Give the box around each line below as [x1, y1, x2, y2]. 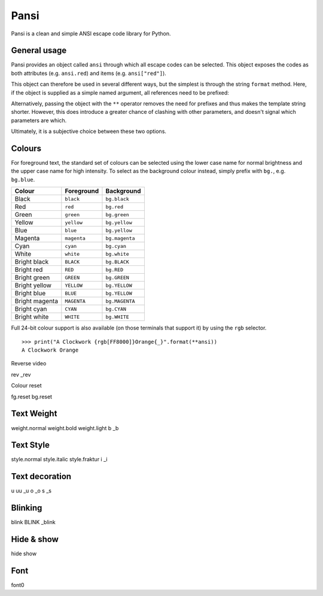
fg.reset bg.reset [11, 393, 53, 400]
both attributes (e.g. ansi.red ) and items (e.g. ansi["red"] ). [11, 69, 167, 77]
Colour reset [11, 382, 42, 389]
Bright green [14, 273, 50, 282]
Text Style [11, 440, 50, 450]
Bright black [14, 258, 49, 266]
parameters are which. [11, 117, 67, 124]
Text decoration [11, 471, 72, 482]
